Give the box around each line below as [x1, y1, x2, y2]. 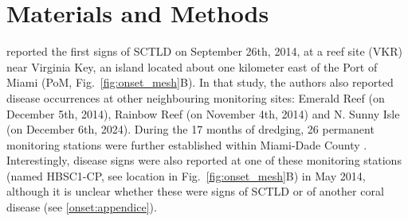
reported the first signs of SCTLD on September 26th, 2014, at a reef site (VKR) [6, 43, 402, 60]
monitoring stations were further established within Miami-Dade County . [6, 136, 367, 153]
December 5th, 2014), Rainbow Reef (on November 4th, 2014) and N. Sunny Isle [6, 105, 400, 122]
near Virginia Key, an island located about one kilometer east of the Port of [6, 58, 378, 75]
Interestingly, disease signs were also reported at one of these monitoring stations [6, 152, 402, 169]
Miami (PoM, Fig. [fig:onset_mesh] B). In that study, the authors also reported [6, 74, 394, 91]
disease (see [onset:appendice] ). [6, 199, 157, 215]
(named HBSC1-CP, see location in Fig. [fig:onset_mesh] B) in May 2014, [6, 167, 366, 184]
